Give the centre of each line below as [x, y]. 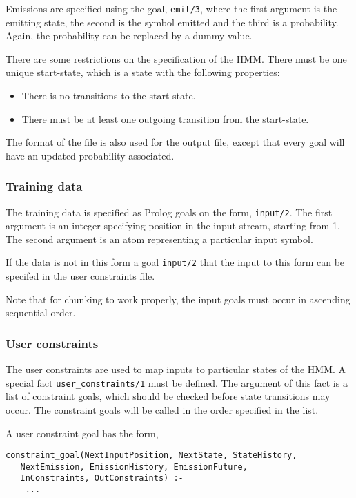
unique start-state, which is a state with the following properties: [143, 72]
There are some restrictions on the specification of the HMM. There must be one [176, 58]
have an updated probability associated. [90, 155]
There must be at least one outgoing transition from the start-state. [165, 118]
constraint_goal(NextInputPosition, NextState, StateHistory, [151, 456]
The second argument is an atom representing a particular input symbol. [159, 239]
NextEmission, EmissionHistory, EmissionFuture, [134, 467]
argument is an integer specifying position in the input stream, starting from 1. [173, 226]
